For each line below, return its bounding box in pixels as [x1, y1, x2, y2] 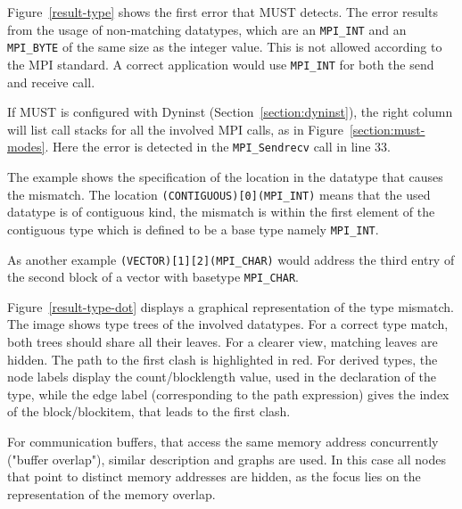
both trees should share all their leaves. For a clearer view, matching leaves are [7, 332, 438, 350]
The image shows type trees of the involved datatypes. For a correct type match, [7, 315, 449, 333]
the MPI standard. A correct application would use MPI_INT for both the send [7, 54, 434, 73]
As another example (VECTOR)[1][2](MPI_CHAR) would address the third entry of [7, 250, 455, 268]
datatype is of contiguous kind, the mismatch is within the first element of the [7, 202, 435, 221]
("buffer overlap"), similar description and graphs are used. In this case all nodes [7, 449, 446, 468]
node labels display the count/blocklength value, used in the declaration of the [7, 367, 436, 386]
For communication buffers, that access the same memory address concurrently [7, 431, 439, 450]
